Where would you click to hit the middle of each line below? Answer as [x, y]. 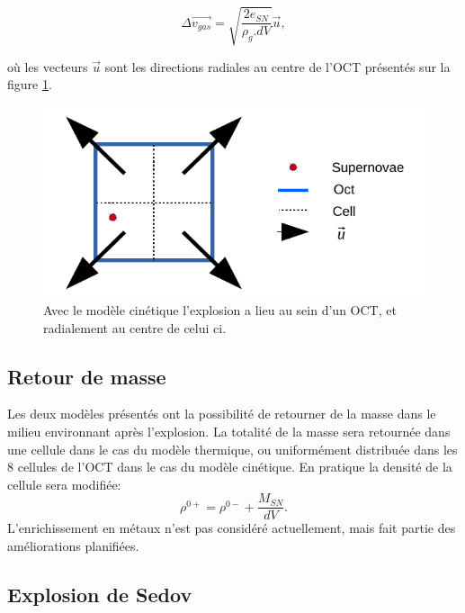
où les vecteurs [48, 66]
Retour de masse [87, 376]
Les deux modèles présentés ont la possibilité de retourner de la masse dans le [222, 414]
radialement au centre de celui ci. [135, 327]
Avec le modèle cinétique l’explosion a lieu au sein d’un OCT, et [220, 310]
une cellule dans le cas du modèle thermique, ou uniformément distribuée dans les [232, 449]
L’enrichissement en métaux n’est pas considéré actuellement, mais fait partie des [232, 528]
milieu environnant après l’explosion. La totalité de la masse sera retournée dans [229, 432]
